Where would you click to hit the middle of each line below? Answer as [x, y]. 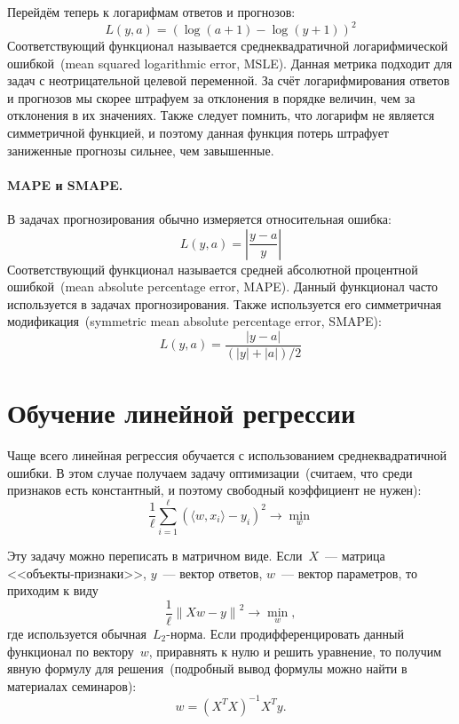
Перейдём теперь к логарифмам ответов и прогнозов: [151, 12]
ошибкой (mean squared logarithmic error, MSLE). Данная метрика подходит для [230, 63]
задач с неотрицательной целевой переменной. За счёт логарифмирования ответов [229, 80]
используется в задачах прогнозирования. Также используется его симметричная [225, 303]
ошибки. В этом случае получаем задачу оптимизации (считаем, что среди [210, 472]
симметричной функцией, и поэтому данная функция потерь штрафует [198, 133]
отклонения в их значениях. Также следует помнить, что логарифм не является [221, 115]
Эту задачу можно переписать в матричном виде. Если [155, 556]
